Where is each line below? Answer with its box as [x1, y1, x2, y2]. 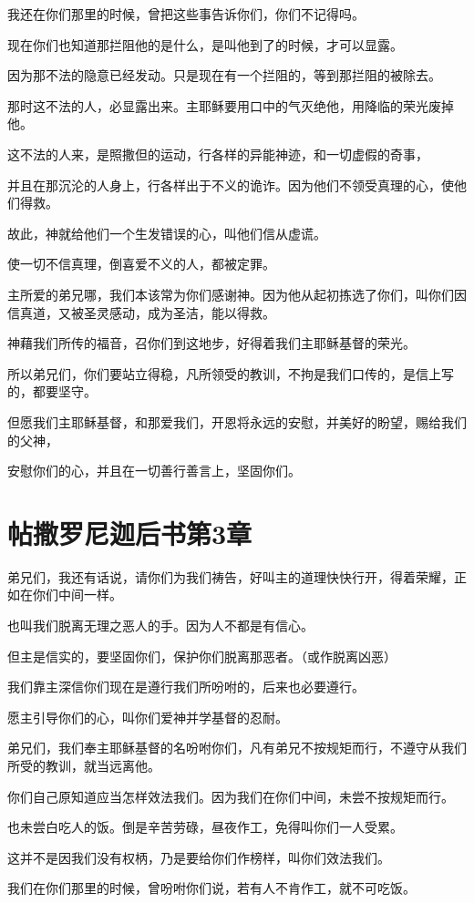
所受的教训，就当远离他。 [7, 755, 160, 775]
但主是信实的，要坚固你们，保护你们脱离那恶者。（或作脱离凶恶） [7, 646, 397, 665]
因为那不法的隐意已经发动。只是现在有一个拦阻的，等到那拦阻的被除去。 [7, 66, 441, 85]
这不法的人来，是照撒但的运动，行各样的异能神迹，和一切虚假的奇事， [7, 144, 428, 163]
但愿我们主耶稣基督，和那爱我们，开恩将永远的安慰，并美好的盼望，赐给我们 [7, 412, 467, 431]
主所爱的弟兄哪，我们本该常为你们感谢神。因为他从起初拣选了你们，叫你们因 [7, 284, 467, 303]
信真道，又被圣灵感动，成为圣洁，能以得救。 [7, 303, 275, 322]
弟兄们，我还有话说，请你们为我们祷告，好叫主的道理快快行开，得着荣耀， [7, 567, 454, 586]
